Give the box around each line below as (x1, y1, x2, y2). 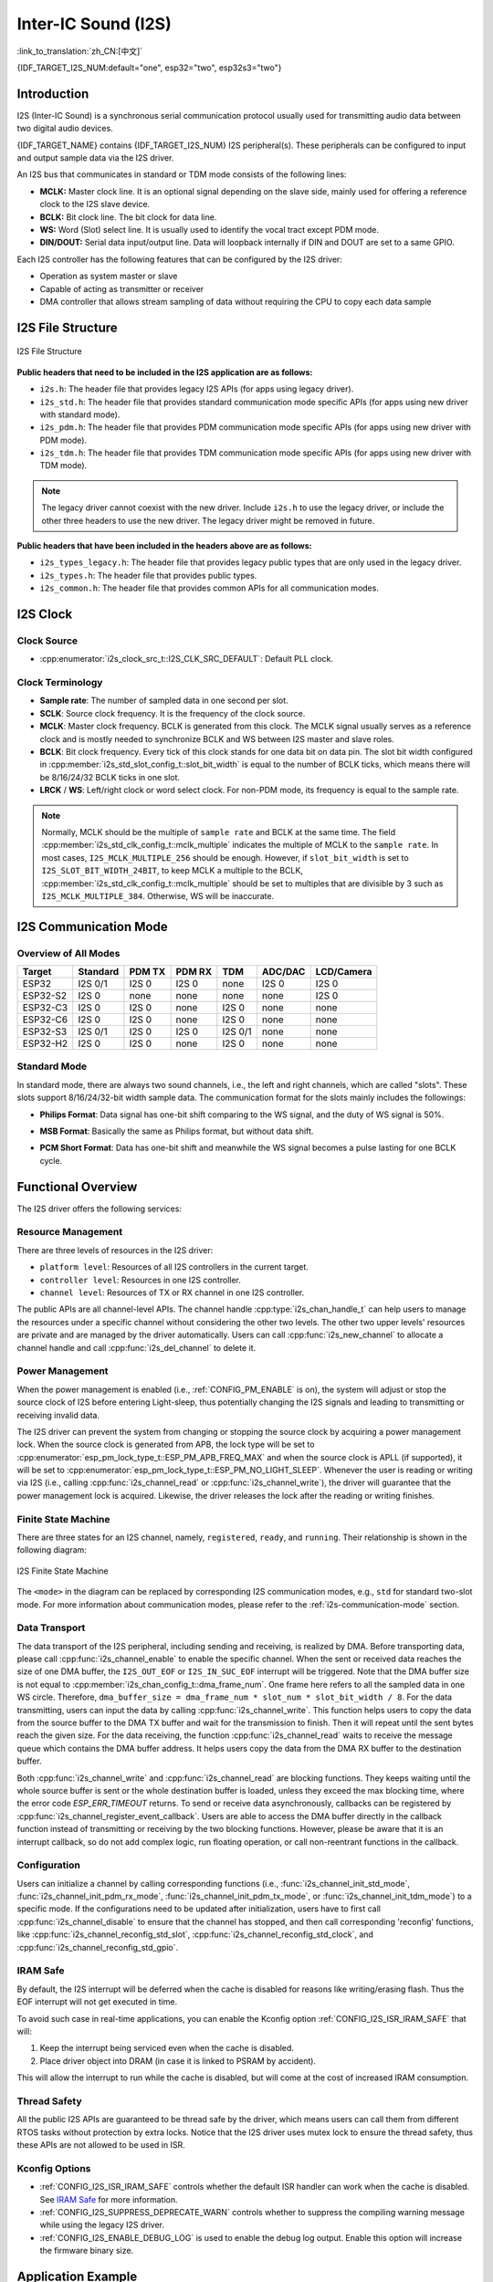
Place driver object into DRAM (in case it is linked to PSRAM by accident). (39, 2055, 317, 2067)
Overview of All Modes (16, 947, 121, 959)
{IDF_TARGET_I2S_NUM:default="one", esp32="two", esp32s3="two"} (16, 62, 282, 73)
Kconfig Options (16, 2162, 91, 2174)
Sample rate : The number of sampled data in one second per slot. (39, 695, 288, 707)
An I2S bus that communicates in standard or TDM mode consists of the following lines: (16, 169, 347, 180)
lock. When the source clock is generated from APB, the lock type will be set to (16, 1439, 315, 1450)
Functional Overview (16, 1178, 138, 1195)
